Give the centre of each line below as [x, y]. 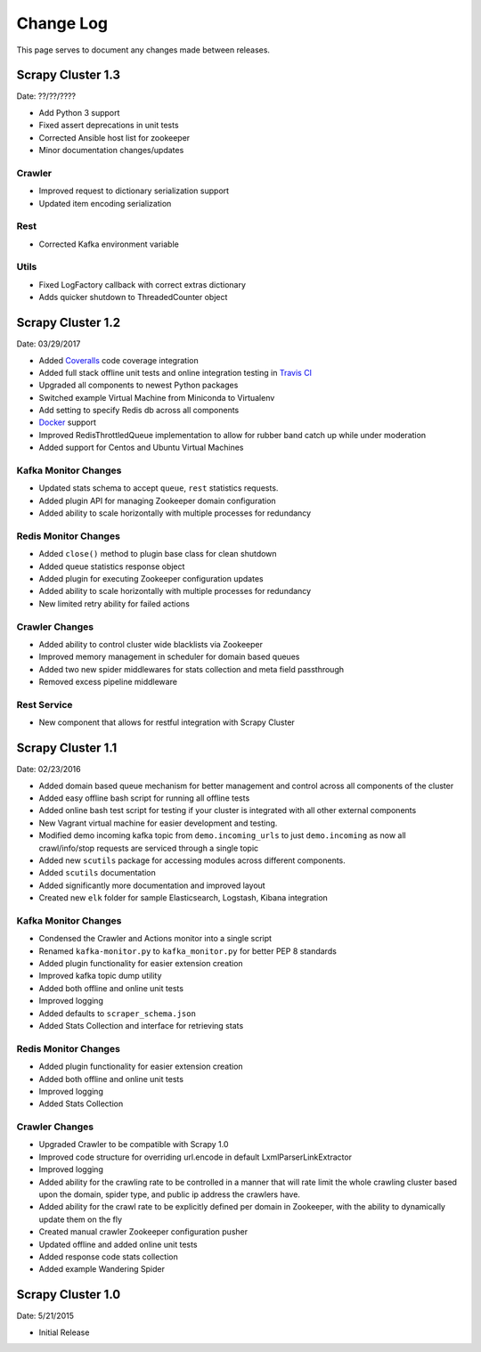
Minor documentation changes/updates [111, 151]
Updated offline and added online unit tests [118, 1244]
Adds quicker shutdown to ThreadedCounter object [133, 297]
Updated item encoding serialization [105, 203]
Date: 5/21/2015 [45, 1316]
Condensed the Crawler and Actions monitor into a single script [155, 939]
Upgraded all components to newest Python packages [139, 385]
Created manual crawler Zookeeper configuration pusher [143, 1232]
